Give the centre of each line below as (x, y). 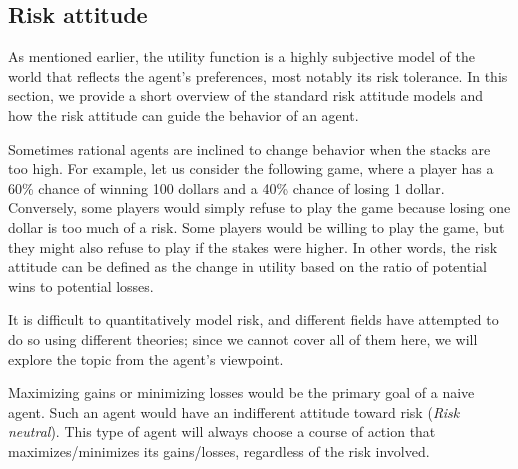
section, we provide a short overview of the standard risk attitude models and (246, 95)
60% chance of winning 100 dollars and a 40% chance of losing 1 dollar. (226, 187)
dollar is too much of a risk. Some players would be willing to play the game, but (256, 226)
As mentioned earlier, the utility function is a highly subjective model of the (241, 56)
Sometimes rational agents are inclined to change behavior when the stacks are (249, 148)
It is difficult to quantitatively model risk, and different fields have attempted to (253, 319)
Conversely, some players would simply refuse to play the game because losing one (259, 207)
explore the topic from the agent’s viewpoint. (146, 358)
